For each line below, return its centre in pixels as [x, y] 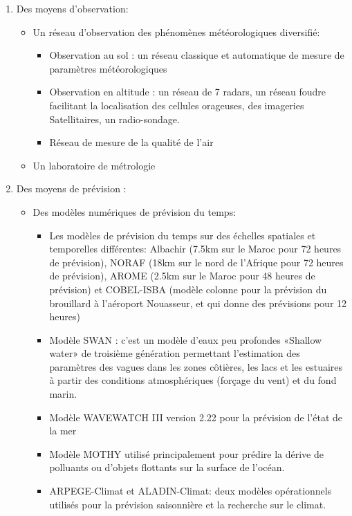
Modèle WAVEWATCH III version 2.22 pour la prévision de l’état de [196, 417]
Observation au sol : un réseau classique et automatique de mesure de [197, 55]
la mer [63, 431]
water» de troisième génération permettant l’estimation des [175, 353]
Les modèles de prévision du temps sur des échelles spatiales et [183, 235]
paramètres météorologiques [108, 68]
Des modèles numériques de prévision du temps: [135, 211]
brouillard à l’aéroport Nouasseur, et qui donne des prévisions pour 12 [198, 303]
